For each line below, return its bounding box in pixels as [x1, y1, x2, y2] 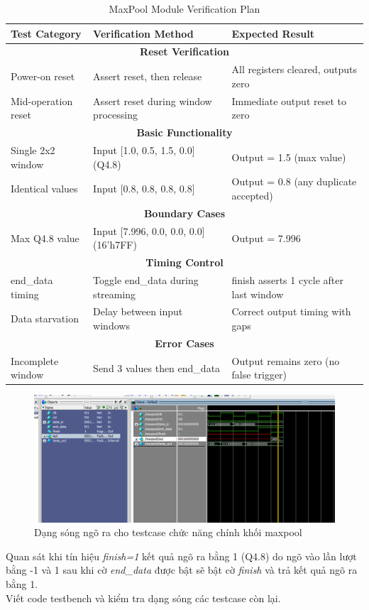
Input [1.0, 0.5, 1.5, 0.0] [93, 143, 195, 157]
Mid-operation [11, 93, 73, 108]
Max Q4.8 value [11, 230, 79, 245]
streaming [93, 286, 136, 301]
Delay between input [93, 304, 183, 319]
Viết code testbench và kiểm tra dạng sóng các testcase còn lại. [6, 590, 281, 605]
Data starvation [11, 311, 79, 326]
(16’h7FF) [93, 237, 137, 252]
